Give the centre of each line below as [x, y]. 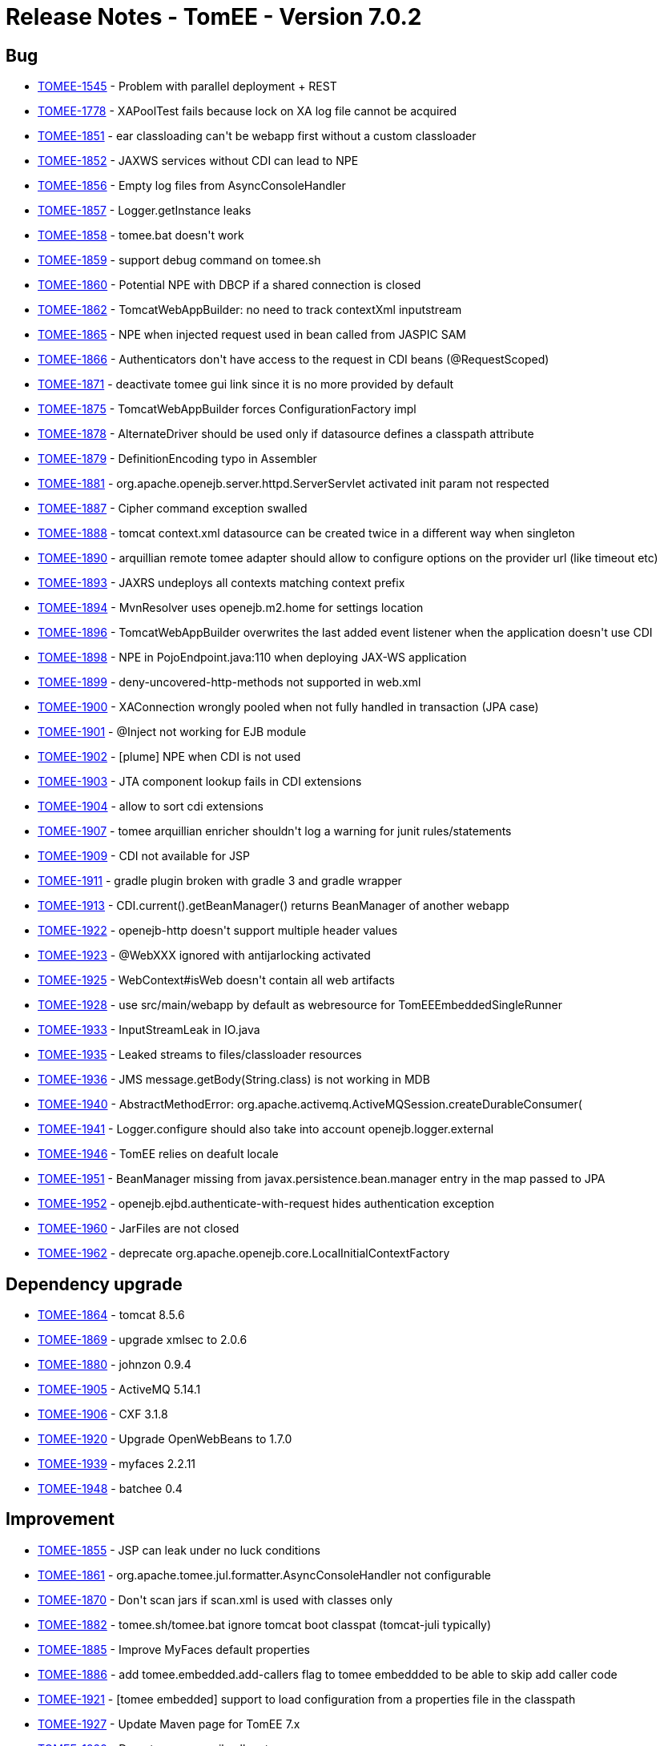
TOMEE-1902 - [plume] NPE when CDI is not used [169, 757]
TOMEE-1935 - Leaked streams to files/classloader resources [200, 1055]
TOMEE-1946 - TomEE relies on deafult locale [158, 1154]
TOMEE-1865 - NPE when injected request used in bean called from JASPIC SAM [252, 335]
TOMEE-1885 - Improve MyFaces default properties [174, 1649]
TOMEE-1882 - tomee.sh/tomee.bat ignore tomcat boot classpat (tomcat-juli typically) [265, 1624]
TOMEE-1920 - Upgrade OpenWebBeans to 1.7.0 [165, 1439]
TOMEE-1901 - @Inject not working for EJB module [172, 732]
